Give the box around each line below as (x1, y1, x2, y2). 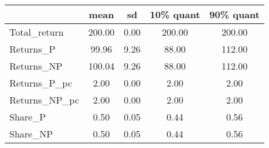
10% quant (149, 8, 200, 21)
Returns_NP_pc (9, 93, 79, 106)
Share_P (9, 110, 46, 123)
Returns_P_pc (9, 76, 72, 90)
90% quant (209, 8, 260, 21)
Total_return (9, 25, 64, 39)
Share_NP (9, 127, 53, 140)
